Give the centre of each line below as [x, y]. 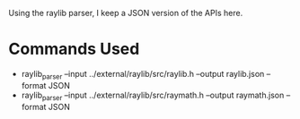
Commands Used [74, 49]
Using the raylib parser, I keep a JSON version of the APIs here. [126, 13]
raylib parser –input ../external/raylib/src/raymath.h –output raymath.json [153, 96]
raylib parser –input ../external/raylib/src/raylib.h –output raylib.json [143, 75]
